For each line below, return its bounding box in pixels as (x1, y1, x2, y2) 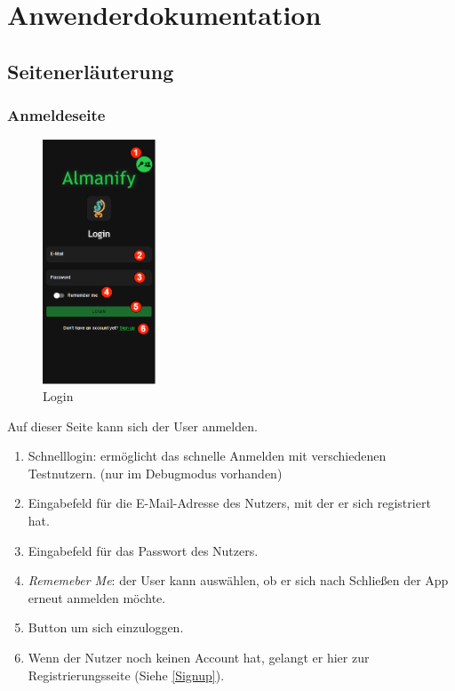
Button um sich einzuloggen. (28, 618, 184, 637)
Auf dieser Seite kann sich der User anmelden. (7, 416, 258, 435)
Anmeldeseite (7, 104, 106, 126)
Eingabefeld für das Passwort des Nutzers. (28, 541, 259, 559)
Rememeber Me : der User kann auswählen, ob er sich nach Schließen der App (28, 571, 449, 590)
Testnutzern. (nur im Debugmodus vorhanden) (28, 463, 283, 482)
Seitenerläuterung (7, 57, 174, 84)
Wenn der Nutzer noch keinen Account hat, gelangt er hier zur (28, 648, 370, 667)
